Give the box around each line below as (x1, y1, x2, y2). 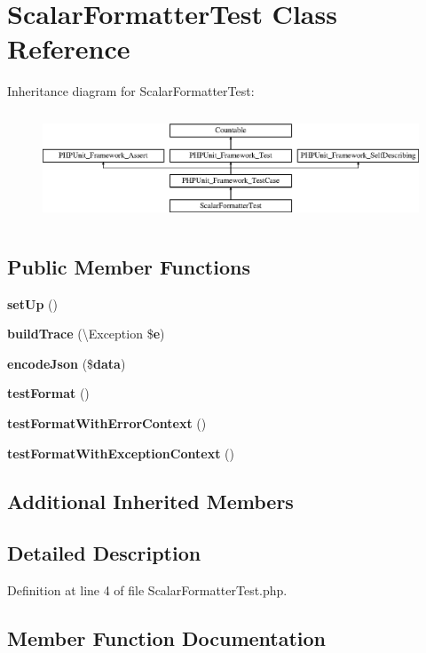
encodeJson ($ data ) (7, 354, 126, 372)
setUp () (7, 294, 58, 313)
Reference (7, 30, 130, 67)
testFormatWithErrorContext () (7, 413, 207, 432)
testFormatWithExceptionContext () (7, 443, 234, 462)
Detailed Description (7, 539, 201, 567)
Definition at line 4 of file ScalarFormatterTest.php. (7, 581, 288, 600)
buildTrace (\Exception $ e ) (7, 324, 165, 343)
